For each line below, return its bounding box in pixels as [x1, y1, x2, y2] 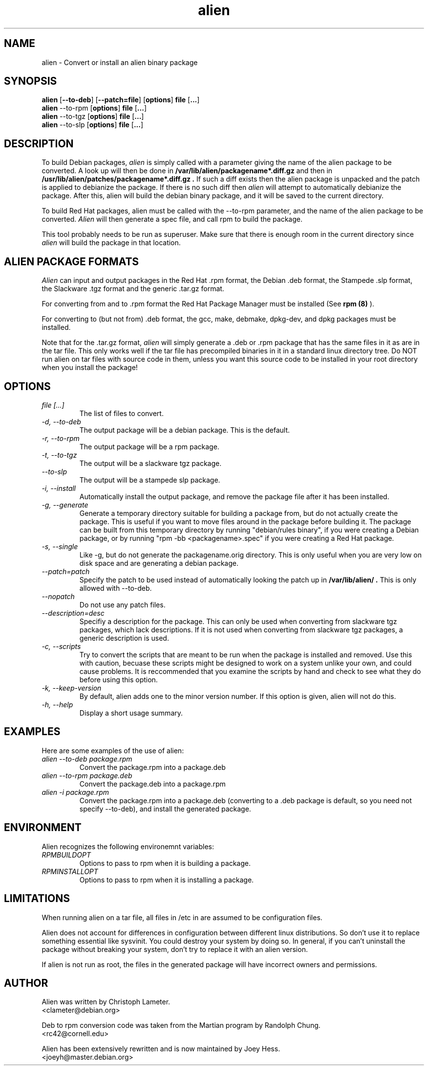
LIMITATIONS [4, 892, 70, 905]
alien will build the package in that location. [42, 238, 181, 247]
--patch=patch [42, 567, 90, 576]
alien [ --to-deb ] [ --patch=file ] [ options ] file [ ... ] [42, 95, 200, 104]
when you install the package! [42, 363, 138, 372]
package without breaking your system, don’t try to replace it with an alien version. [42, 945, 308, 953]
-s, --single [42, 542, 78, 551]
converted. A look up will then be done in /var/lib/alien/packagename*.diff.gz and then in [42, 166, 333, 175]
